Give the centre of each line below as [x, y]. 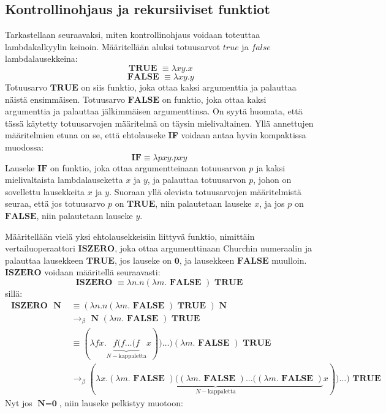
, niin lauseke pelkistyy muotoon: [121, 402]
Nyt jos [19, 402]
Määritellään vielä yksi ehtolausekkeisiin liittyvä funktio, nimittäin [130, 236]
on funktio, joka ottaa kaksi [214, 99]
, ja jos [272, 203]
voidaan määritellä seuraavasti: [102, 272]
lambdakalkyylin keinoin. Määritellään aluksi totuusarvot [113, 46]
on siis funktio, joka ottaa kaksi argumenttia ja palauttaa [189, 87]
